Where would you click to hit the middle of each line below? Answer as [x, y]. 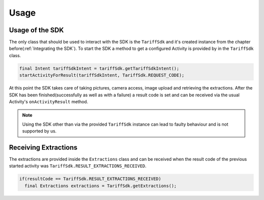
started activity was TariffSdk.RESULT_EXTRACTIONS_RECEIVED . [78, 166]
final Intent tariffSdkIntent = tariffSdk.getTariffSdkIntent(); [99, 68]
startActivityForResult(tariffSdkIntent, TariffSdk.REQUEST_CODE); [102, 75]
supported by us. [39, 131]
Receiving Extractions [43, 147]
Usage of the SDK [36, 30]
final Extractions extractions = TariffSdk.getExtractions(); [101, 186]
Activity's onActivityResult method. [49, 101]
